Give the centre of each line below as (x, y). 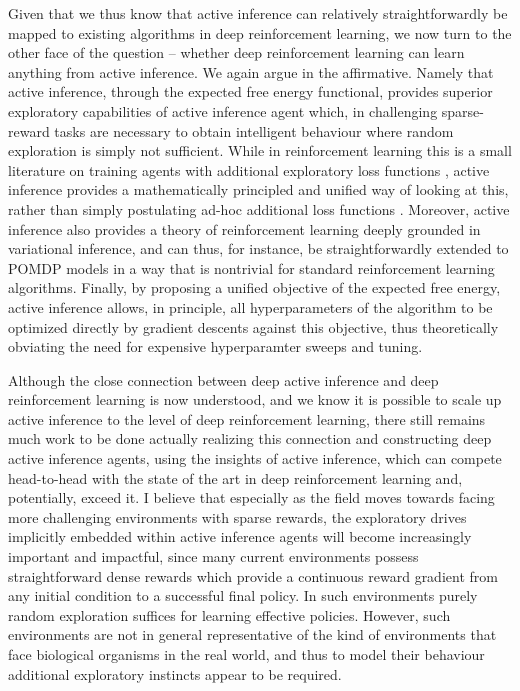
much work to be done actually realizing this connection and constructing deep (250, 438)
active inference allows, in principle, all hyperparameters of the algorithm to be (250, 306)
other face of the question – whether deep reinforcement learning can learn (236, 52)
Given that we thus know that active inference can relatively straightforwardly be (258, 13)
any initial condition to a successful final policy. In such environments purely (243, 595)
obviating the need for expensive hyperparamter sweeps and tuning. (215, 346)
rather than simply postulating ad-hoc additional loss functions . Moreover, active (259, 208)
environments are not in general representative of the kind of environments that (252, 634)
